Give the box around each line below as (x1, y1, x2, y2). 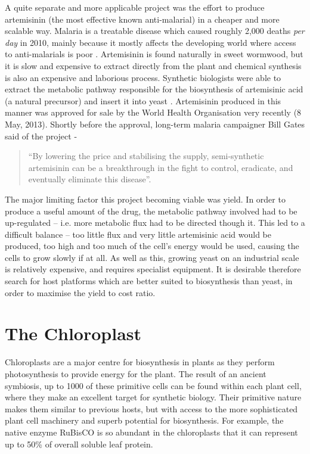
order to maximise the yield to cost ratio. (5, 286, 156, 298)
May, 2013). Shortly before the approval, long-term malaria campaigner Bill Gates (5, 117, 305, 130)
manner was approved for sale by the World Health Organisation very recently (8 (5, 106, 302, 119)
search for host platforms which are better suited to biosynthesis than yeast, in (5, 275, 293, 287)
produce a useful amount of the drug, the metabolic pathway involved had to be (5, 204, 297, 217)
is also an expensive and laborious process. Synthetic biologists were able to (5, 71, 281, 83)
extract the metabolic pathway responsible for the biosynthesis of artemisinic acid (5, 83, 303, 95)
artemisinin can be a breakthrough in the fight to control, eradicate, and (28, 161, 293, 173)
